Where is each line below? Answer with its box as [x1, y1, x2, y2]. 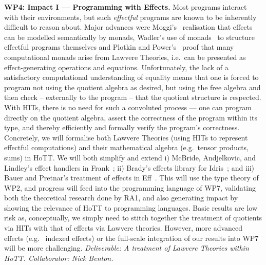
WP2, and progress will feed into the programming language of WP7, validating [4, 182, 256, 193]
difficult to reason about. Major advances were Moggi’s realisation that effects [4, 22, 253, 32]
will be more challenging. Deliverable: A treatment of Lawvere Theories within [4, 242, 249, 253]
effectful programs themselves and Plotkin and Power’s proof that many [4, 42, 234, 52]
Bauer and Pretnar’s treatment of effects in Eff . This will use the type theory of [4, 172, 259, 183]
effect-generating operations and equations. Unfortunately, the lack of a [4, 62, 229, 72]
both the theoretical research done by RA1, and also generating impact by [4, 192, 238, 203]
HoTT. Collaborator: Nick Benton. [4, 252, 113, 263]
